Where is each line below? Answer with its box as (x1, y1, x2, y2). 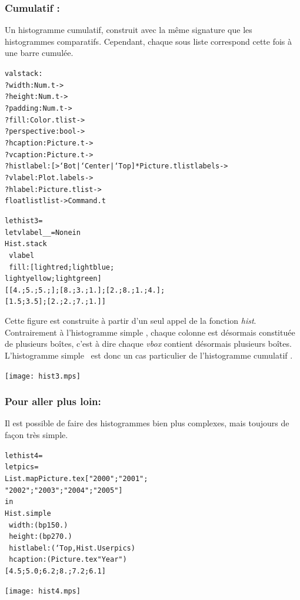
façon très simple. (5, 428, 68, 440)
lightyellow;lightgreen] (5, 274, 102, 283)
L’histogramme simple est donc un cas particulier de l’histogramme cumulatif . (5, 349, 293, 361)
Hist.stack (5, 240, 47, 248)
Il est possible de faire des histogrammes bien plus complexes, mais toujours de (5, 417, 289, 429)
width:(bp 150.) (9, 521, 68, 529)
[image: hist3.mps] (5, 372, 81, 380)
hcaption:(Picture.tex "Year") (9, 555, 127, 564)
